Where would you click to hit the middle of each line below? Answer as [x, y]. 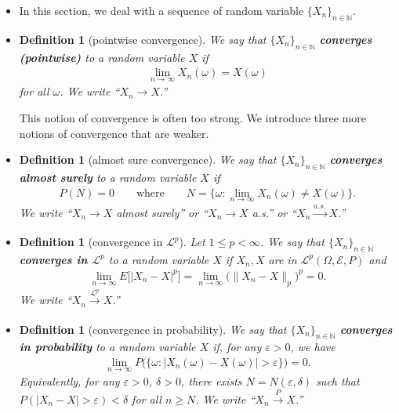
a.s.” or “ [274, 212]
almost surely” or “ [162, 212]
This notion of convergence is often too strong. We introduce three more [192, 118]
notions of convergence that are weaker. [114, 133]
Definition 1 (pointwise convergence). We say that [143, 39]
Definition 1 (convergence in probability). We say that [153, 329]
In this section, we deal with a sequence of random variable [161, 10]
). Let [192, 242]
